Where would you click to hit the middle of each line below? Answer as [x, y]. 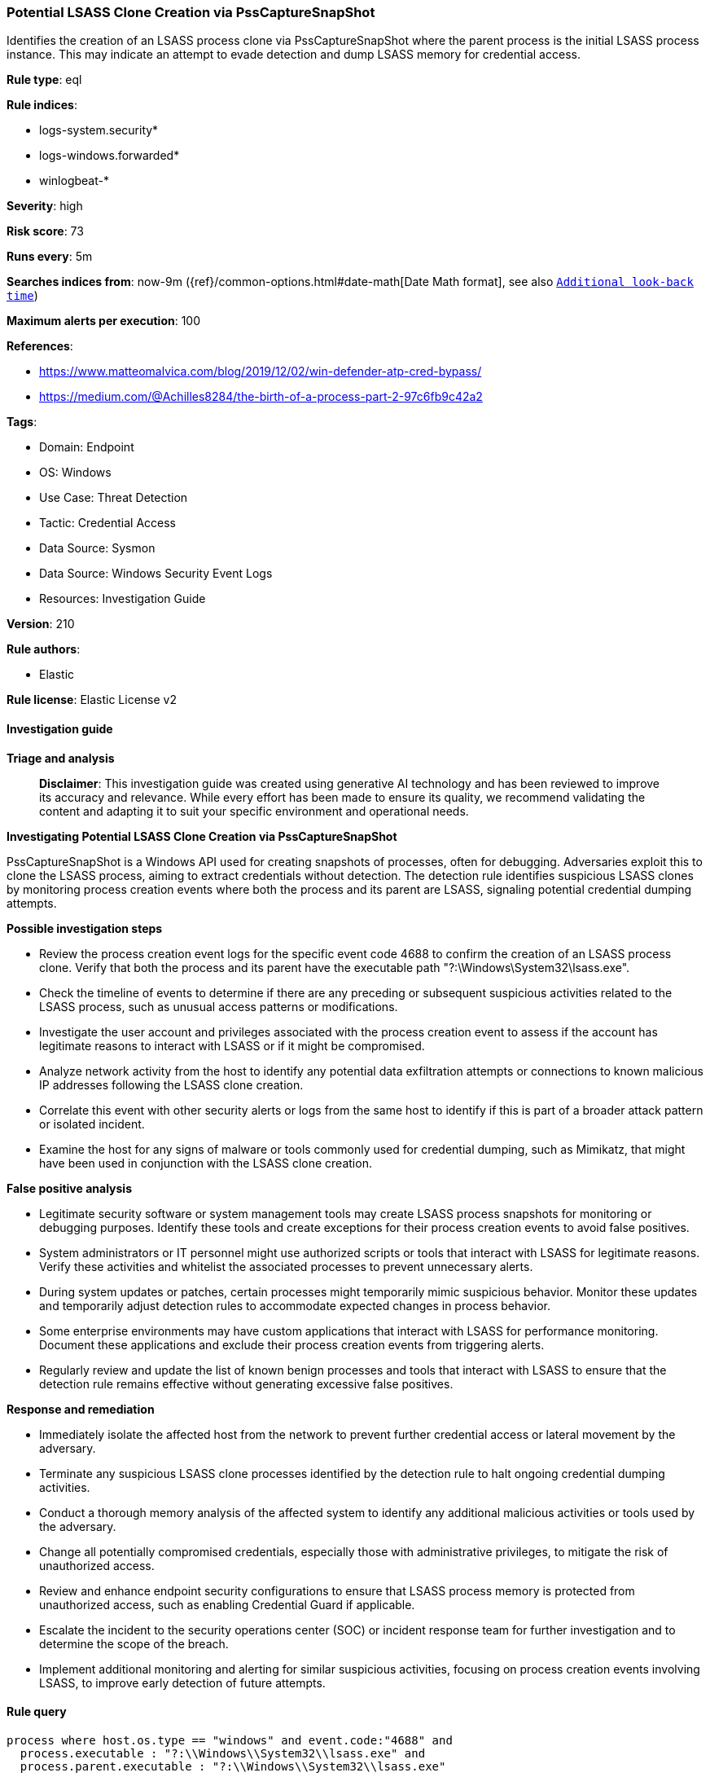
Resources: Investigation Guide [123, 599]
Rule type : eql [44, 80]
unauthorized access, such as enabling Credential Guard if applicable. [227, 1604]
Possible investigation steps [85, 928]
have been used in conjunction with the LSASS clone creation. [206, 1163]
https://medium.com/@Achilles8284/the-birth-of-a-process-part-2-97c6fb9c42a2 [261, 397]
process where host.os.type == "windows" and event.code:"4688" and [230, 1740]
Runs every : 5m [50, 257]
